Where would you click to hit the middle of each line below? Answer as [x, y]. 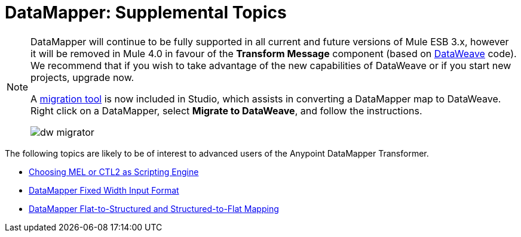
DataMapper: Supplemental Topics [146, 13]
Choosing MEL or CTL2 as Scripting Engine [114, 171]
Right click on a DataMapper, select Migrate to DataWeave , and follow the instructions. [226, 110]
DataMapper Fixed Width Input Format [104, 190]
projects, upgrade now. [82, 77]
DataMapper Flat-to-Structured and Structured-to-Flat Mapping [154, 208]
